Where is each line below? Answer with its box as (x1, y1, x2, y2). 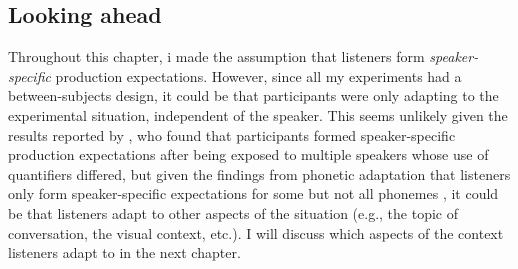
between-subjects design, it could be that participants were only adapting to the (8, 85, 499, 106)
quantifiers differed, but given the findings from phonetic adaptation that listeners (8, 163, 511, 184)
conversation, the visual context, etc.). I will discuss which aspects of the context (8, 222, 504, 243)
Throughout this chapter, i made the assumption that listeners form (8, 46, 425, 67)
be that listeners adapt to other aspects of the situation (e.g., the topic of (8, 202, 459, 223)
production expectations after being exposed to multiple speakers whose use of (8, 144, 489, 165)
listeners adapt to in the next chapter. (8, 242, 241, 263)
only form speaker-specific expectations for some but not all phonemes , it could (8, 183, 499, 204)
